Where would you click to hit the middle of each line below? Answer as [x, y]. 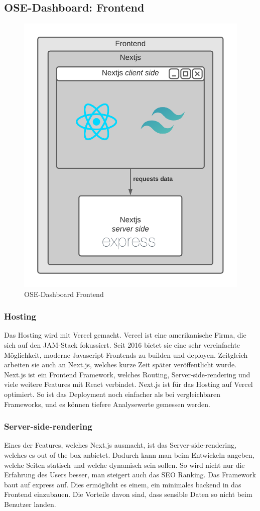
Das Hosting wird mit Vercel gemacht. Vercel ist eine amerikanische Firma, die [125, 335]
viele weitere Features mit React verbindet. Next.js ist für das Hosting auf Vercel [128, 384]
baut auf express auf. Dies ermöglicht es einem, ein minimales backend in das [123, 484]
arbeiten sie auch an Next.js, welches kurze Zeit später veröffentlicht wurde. [120, 365]
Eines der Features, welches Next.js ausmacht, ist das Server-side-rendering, [120, 445]
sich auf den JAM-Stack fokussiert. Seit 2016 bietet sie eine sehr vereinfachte [122, 344]
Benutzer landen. [30, 504]
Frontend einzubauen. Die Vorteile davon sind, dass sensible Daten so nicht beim [128, 494]
